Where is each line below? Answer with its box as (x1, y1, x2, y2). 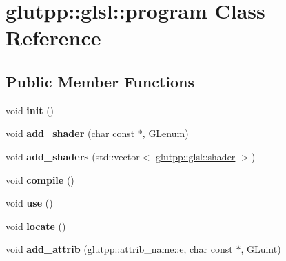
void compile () (6, 172, 74, 187)
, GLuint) (241, 242, 281, 256)
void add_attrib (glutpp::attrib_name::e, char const (6, 242, 233, 256)
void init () (6, 103, 54, 117)
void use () (6, 196, 53, 210)
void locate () (6, 218, 66, 233)
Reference (6, 23, 101, 52)
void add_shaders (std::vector (6, 149, 140, 163)
